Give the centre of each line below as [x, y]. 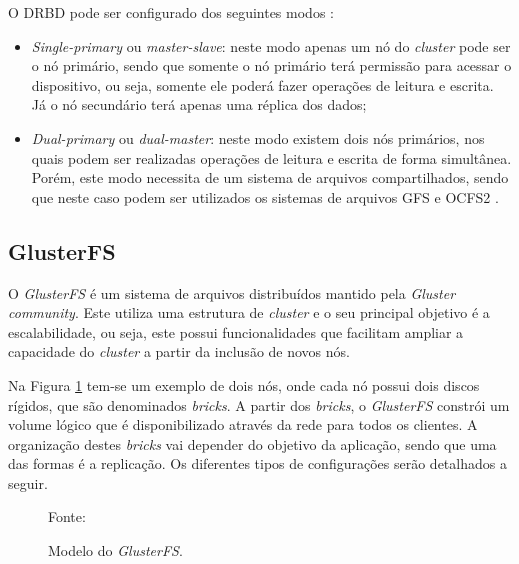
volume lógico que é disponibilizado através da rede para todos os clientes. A [243, 424]
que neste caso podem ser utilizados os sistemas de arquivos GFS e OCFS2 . [265, 196]
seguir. [28, 482]
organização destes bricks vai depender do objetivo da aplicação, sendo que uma [252, 443]
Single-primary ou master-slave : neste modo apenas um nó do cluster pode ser [271, 45]
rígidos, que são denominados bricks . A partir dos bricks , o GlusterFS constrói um [259, 404]
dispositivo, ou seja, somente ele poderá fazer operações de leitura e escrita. [262, 84]
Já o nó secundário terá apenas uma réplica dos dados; [199, 104]
